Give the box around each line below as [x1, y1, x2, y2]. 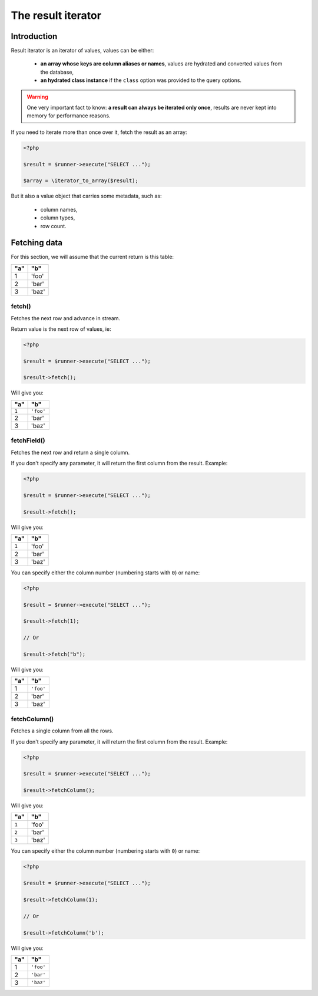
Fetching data [11, 238, 63, 248]
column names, [40, 206, 78, 213]
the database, [40, 68, 74, 75]
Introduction [11, 31, 58, 41]
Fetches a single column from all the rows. [11, 727, 114, 734]
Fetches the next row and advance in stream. [11, 314, 121, 321]
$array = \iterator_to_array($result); [23, 177, 138, 184]
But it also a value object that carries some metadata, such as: [11, 192, 162, 200]
